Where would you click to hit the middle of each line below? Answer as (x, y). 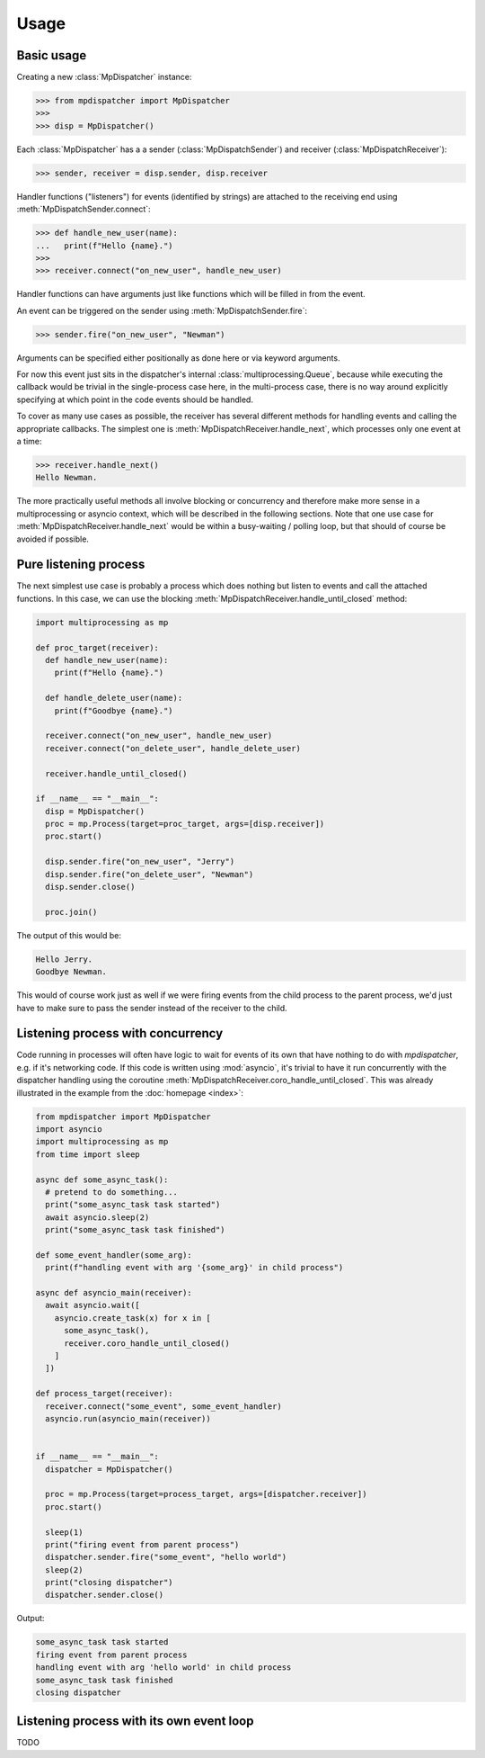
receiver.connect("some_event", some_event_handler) (163, 1406)
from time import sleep (88, 1154)
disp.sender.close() (90, 887)
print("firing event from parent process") (142, 1544)
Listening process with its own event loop (135, 1722)
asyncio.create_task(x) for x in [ (132, 1318)
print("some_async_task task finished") (135, 1230)
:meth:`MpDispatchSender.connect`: (84, 209)
